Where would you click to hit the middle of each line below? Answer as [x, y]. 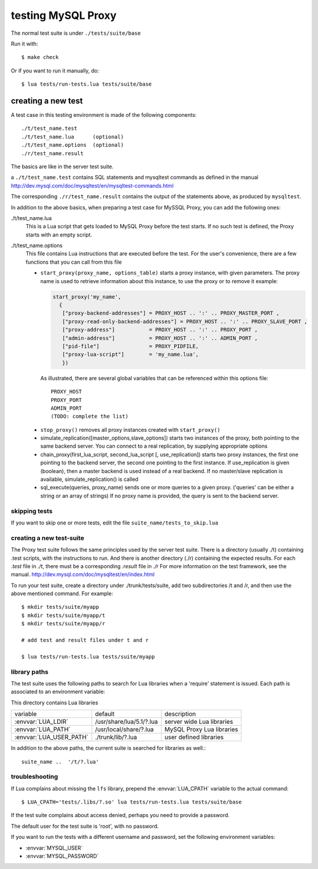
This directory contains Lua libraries [54, 703]
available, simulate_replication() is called [89, 479]
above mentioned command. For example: [62, 593]
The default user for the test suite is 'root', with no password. [85, 826]
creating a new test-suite [48, 538]
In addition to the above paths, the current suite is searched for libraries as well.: [108, 748]
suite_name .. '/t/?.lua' [60, 762]
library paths [30, 671]
